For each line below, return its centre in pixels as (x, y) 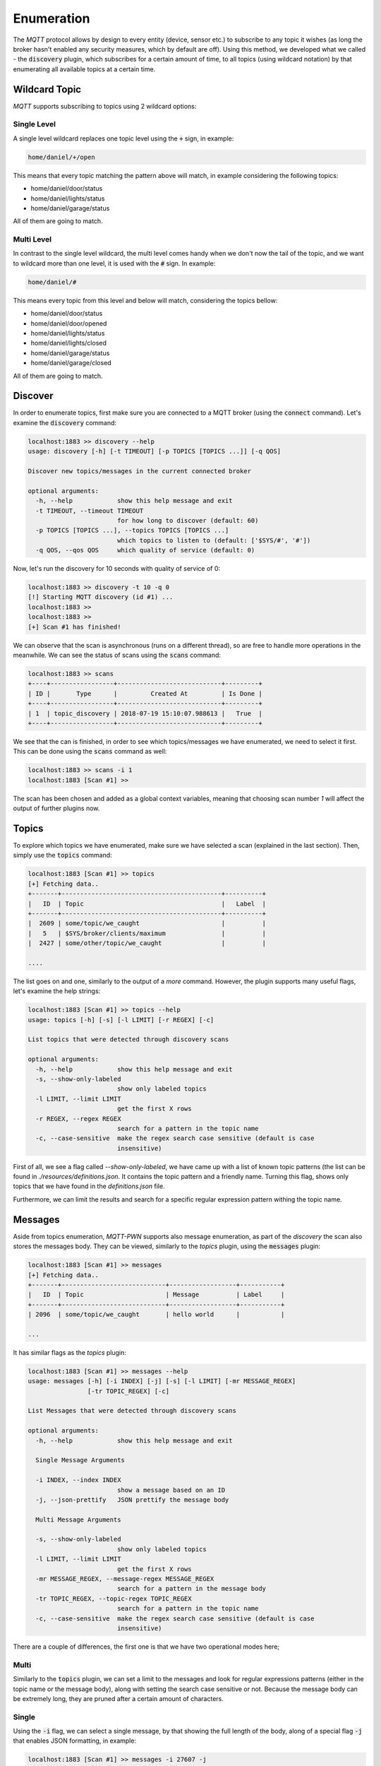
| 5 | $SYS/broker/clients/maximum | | (147, 933)
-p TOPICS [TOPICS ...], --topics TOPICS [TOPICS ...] (132, 531)
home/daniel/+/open (61, 157)
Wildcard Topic (47, 89)
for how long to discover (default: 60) (188, 520)
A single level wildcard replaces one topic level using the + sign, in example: (123, 138)
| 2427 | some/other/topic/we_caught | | (147, 943)
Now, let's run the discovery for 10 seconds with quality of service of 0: (117, 569)
